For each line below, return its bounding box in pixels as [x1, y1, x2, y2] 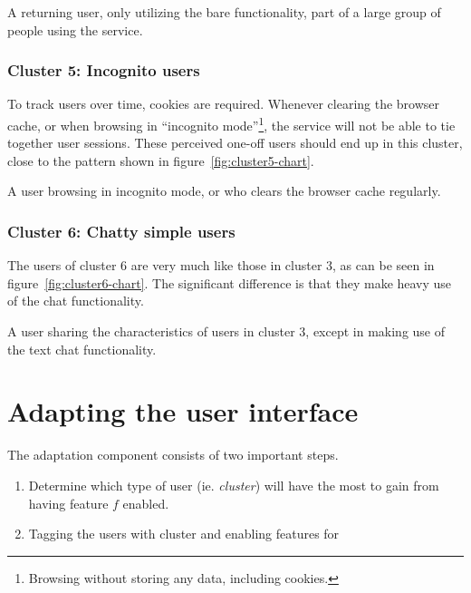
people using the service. [7, 20, 143, 39]
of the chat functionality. [7, 291, 144, 310]
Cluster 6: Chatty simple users [7, 219, 235, 242]
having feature [28, 493, 109, 512]
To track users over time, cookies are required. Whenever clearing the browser [7, 94, 440, 113]
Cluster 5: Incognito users [7, 59, 200, 82]
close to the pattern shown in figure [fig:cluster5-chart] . [7, 151, 314, 170]
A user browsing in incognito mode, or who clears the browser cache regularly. [7, 181, 441, 200]
